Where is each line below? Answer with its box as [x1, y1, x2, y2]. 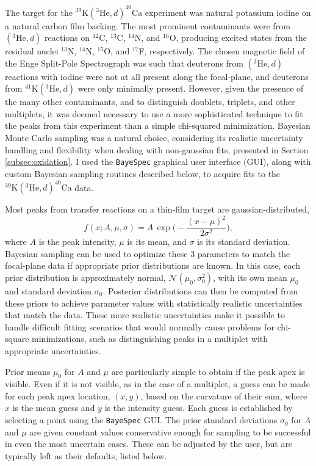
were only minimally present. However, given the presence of [77, 82, 304, 95]
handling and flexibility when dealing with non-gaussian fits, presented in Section [5, 143, 309, 156]
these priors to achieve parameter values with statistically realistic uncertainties [5, 296, 303, 309]
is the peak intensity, [38, 235, 117, 248]
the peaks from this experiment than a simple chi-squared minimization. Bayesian [5, 119, 311, 132]
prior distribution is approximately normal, [5, 271, 166, 283]
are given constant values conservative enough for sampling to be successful [29, 425, 311, 438]
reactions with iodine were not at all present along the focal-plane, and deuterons [5, 70, 309, 82]
